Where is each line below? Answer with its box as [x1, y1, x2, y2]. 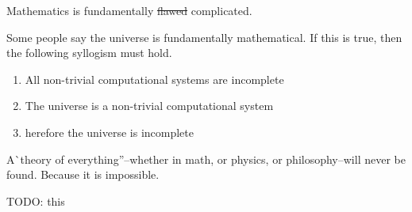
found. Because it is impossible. [6, 166, 160, 183]
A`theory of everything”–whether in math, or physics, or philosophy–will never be [6, 150, 406, 167]
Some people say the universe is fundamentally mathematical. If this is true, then [6, 28, 402, 45]
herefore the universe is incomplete [25, 123, 194, 140]
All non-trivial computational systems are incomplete [25, 70, 284, 87]
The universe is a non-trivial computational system [25, 97, 274, 114]
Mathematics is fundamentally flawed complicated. [6, 2, 252, 18]
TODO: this [6, 192, 65, 209]
